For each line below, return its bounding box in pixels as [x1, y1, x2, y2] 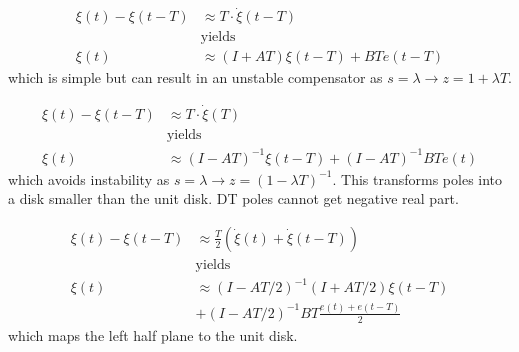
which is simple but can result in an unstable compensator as [8, 67, 383, 88]
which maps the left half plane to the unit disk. [8, 324, 298, 345]
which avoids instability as [8, 168, 170, 189]
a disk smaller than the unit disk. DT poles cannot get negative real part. [8, 188, 459, 209]
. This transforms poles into [332, 168, 503, 189]
